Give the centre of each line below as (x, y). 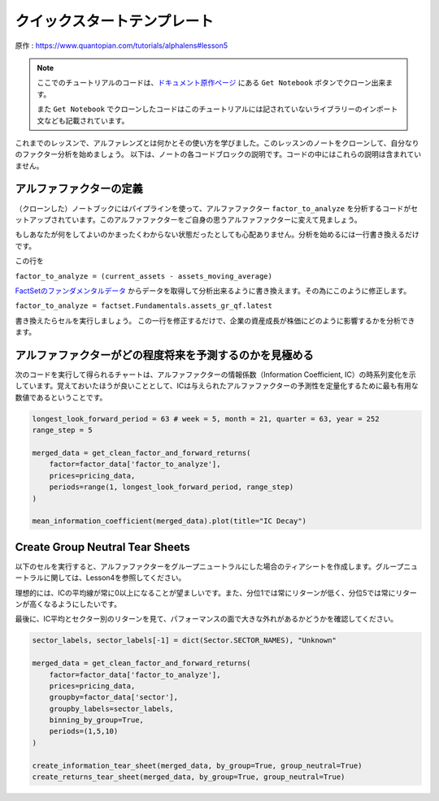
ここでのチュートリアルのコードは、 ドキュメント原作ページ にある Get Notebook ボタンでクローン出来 (211, 83)
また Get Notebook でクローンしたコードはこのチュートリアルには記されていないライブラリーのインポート (217, 109)
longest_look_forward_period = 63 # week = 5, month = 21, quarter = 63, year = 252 (206, 419)
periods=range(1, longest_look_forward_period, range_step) (172, 487)
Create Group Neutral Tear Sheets (102, 547)
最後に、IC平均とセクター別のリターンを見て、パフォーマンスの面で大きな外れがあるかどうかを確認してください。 (206, 619)
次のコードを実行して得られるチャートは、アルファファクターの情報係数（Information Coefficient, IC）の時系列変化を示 (215, 375)
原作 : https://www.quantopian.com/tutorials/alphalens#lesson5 (121, 45)
